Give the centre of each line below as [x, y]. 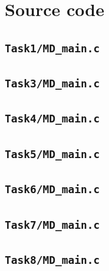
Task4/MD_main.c [52, 119]
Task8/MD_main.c [52, 260]
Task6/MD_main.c [52, 190]
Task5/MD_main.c [52, 154]
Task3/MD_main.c [52, 84]
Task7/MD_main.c [52, 225]
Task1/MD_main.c [52, 48]
